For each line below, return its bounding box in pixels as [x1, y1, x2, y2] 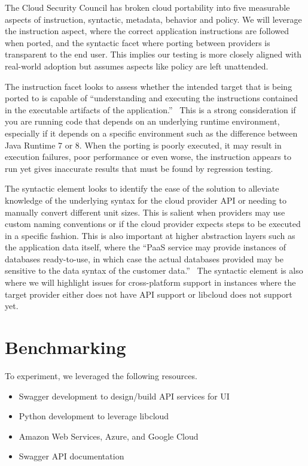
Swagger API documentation [19, 450, 124, 462]
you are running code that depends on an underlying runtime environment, [5, 115, 280, 128]
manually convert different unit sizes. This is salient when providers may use [5, 205, 285, 218]
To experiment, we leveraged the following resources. [5, 369, 197, 382]
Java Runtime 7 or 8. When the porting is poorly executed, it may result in [5, 138, 282, 151]
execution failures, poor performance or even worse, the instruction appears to [5, 150, 291, 163]
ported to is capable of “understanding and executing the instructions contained [5, 92, 298, 104]
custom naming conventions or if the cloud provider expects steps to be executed [5, 217, 301, 230]
